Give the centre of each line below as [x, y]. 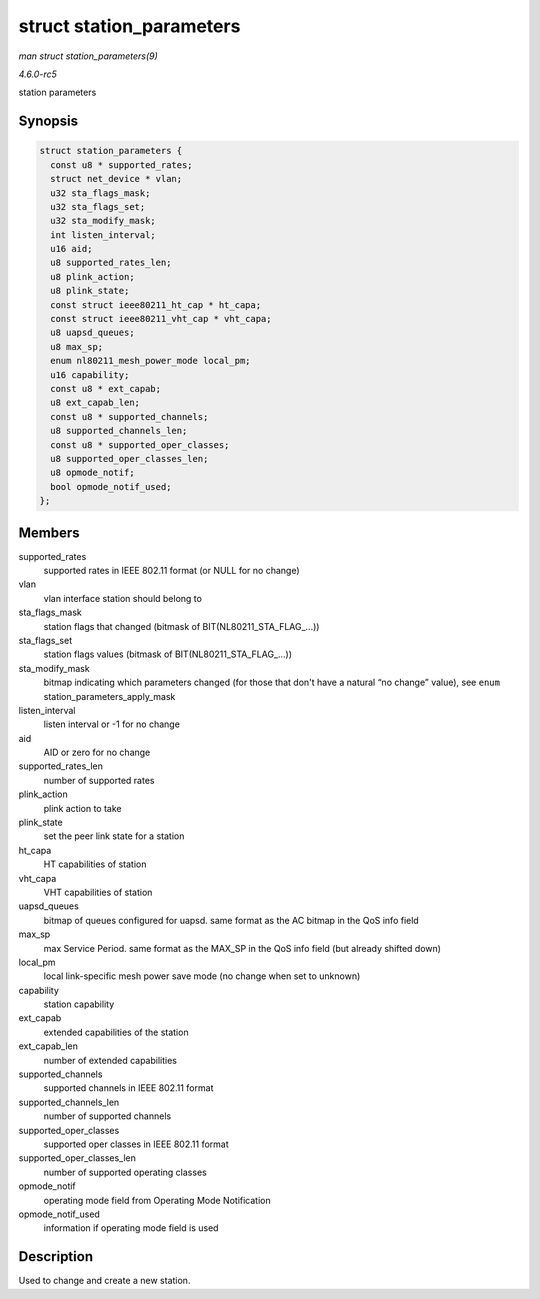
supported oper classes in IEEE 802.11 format [136, 1144]
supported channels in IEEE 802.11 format [128, 1088]
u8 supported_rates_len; [111, 263]
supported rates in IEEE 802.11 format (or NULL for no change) [171, 570]
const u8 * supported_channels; [129, 416]
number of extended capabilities [110, 1060]
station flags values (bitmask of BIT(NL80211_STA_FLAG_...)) [168, 654]
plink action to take [82, 808]
